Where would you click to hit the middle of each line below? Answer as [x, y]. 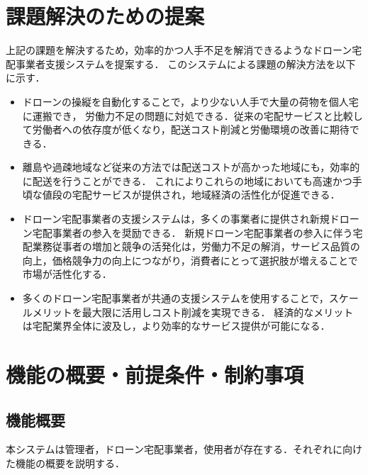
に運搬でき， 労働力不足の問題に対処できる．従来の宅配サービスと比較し [193, 115]
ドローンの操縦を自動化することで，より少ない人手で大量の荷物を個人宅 [190, 101]
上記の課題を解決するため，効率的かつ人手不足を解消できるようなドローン [179, 50]
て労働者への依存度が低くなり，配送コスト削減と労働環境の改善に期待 [186, 129]
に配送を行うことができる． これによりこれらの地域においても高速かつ [187, 180]
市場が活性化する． [67, 274]
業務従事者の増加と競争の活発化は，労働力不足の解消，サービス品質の [196, 246]
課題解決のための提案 [105, 16]
